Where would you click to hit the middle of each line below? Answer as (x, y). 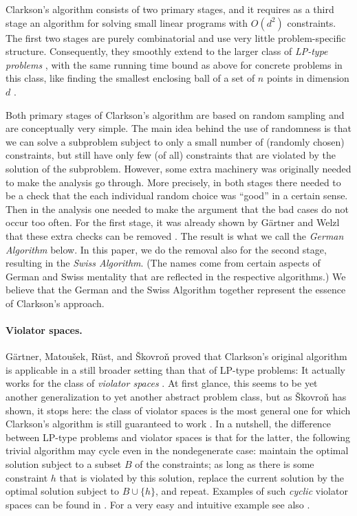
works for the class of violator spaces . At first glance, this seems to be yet (162, 383)
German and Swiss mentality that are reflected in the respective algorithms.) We (176, 276)
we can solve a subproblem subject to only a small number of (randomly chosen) (175, 141)
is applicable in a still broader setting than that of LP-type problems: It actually (175, 369)
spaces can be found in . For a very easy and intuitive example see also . (158, 504)
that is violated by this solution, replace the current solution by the (202, 477)
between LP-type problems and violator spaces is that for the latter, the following (178, 437)
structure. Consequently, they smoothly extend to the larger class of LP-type (167, 51)
